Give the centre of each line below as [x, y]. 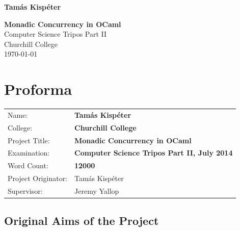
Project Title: [29, 140]
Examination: [29, 153]
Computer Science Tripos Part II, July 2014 [154, 153]
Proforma [38, 89]
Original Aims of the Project [82, 221]
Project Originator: [38, 178]
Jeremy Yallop [97, 190]
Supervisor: [25, 190]
